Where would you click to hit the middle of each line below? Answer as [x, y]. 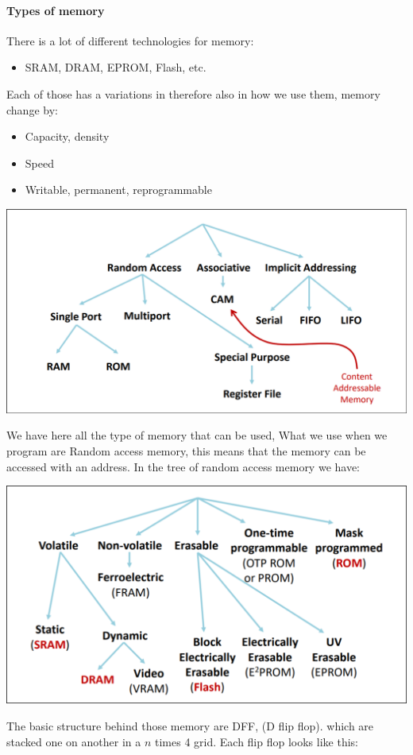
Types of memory [56, 10]
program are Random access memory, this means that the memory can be [186, 451]
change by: [32, 109]
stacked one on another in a [74, 741]
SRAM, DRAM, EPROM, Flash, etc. [116, 67]
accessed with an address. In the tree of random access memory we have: [183, 466]
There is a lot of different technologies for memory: [130, 40]
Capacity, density [67, 136]
